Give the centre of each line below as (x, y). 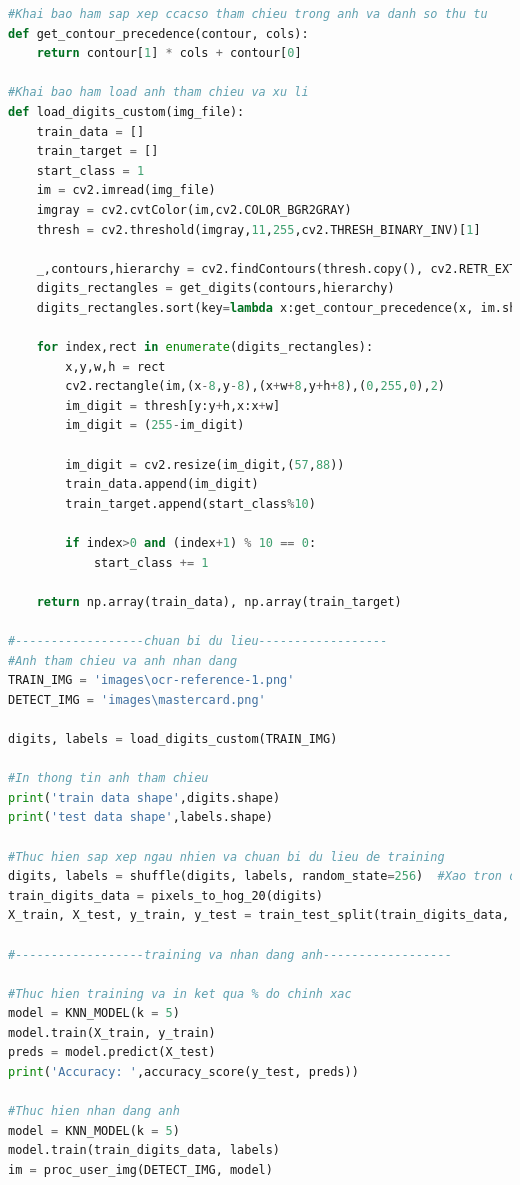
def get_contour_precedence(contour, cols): (158, 33)
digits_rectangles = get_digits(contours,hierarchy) (215, 288)
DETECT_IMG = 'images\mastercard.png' (137, 699)
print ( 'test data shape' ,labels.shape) (140, 817)
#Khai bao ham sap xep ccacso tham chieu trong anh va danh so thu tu (248, 14)
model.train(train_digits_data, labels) (144, 1150)
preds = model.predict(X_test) (112, 1052)
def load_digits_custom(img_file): (126, 111)
